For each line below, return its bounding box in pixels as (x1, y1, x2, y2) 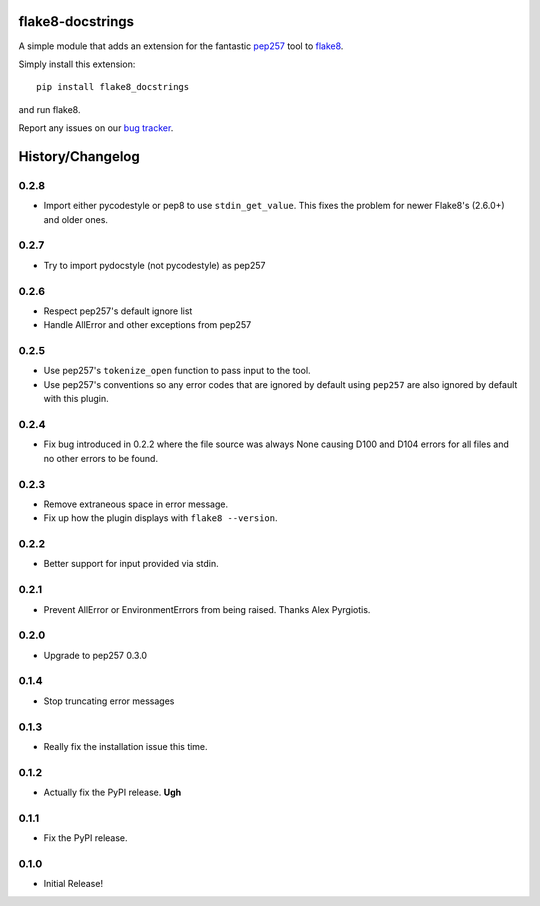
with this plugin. (43, 393, 109, 405)
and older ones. (43, 213, 109, 225)
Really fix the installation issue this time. (43, 740, 209, 752)
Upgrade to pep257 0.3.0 (43, 649, 148, 661)
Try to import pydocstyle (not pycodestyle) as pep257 (43, 259, 266, 271)
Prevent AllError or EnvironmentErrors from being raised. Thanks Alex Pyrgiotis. (43, 603, 371, 615)
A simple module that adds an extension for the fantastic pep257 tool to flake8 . (18, 40, 344, 52)
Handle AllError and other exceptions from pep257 (43, 319, 252, 331)
